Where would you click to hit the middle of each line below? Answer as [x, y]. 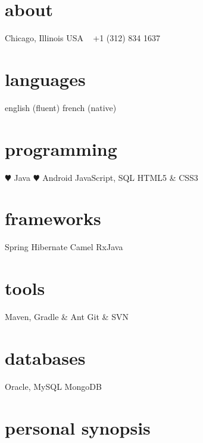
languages [45, 79]
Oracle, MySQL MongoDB [53, 386]
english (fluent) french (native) [61, 107]
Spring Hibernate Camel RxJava [64, 247]
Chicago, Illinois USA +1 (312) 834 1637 [83, 38]
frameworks [53, 218]
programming [61, 148]
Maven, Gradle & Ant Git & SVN [67, 316]
